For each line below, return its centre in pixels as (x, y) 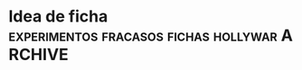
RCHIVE (38, 55)
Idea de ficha (58, 17)
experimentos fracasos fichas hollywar (143, 35)
